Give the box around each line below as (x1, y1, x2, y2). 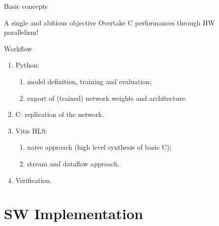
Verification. (15, 175, 52, 185)
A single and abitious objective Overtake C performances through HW (4, 17, 215, 27)
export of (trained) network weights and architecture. (27, 92, 187, 103)
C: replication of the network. (15, 109, 104, 119)
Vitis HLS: (15, 125, 47, 136)
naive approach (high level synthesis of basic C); (27, 142, 172, 152)
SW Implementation (4, 203, 143, 224)
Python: (15, 60, 40, 70)
